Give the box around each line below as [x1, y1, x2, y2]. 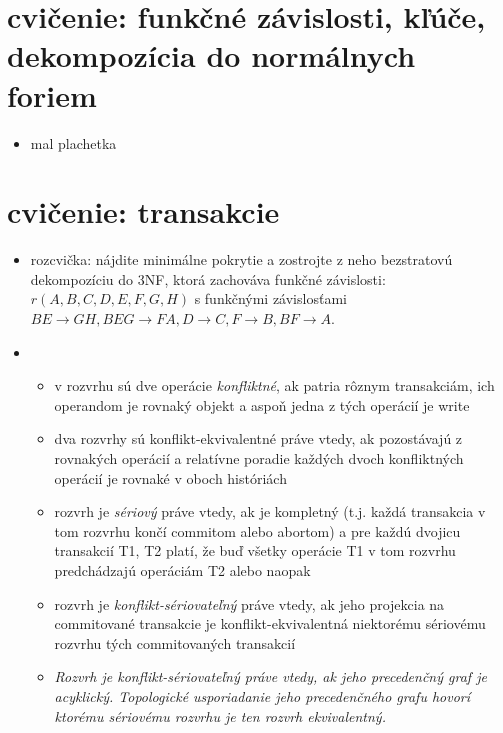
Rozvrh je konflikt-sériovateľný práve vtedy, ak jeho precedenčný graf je [54, 666, 487, 687]
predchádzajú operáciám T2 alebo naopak [54, 559, 311, 580]
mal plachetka [30, 132, 117, 153]
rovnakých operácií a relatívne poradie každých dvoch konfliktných [54, 447, 464, 468]
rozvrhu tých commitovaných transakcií [54, 632, 296, 653]
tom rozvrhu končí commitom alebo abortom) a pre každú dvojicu [54, 520, 461, 541]
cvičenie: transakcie [7, 191, 280, 232]
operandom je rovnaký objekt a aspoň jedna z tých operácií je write [54, 394, 470, 415]
